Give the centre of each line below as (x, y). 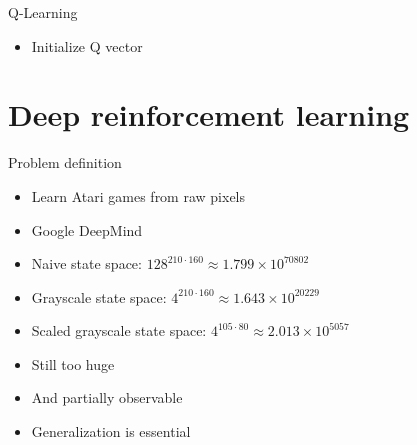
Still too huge (73, 363)
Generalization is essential (111, 431)
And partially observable (107, 397)
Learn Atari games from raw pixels (138, 195)
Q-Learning (43, 12)
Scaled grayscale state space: (119, 330)
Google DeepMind (87, 229)
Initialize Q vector (87, 45)
